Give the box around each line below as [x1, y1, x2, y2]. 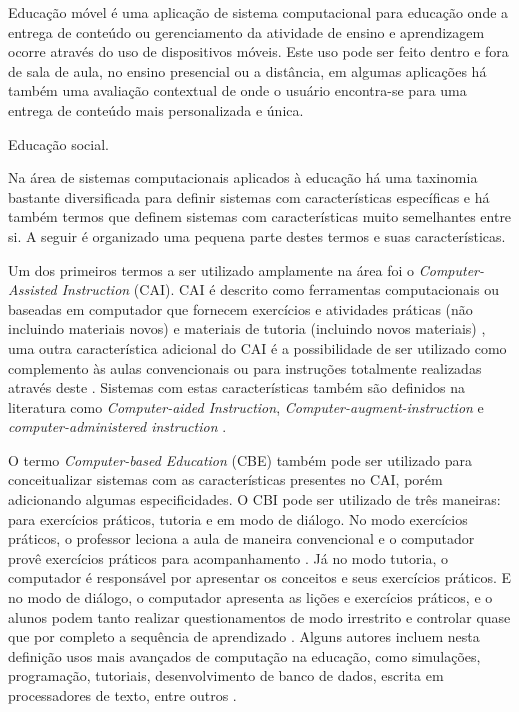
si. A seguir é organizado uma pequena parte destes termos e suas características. [8, 225, 506, 246]
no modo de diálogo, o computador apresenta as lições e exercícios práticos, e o [8, 587, 493, 608]
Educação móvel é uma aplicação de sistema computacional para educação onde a [8, 2, 509, 22]
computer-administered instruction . [8, 416, 227, 437]
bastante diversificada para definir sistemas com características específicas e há [8, 186, 490, 207]
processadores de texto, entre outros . [8, 685, 237, 705]
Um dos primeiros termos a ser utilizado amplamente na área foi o [8, 259, 415, 280]
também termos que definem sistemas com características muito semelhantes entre [8, 206, 512, 227]
